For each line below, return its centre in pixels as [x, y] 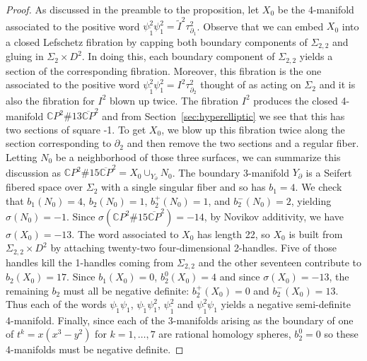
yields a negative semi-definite [286, 304]
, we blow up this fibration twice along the [253, 129]
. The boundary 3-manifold [231, 172]
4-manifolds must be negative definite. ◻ [95, 349]
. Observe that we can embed [260, 26]
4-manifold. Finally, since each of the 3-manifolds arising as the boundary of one [180, 320]
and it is [337, 84]
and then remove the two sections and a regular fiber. [243, 143]
